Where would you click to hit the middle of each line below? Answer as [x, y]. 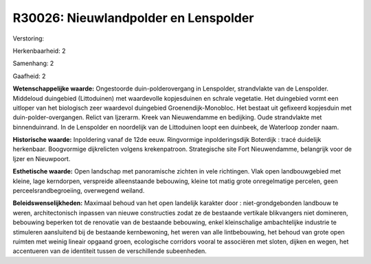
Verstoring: [29, 38]
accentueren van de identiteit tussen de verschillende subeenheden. [110, 251]
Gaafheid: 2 [29, 76]
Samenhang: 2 [33, 63]
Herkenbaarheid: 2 [39, 51]
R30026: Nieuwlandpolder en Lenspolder [133, 18]
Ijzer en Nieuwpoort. [42, 158]
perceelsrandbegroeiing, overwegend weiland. [79, 191]
